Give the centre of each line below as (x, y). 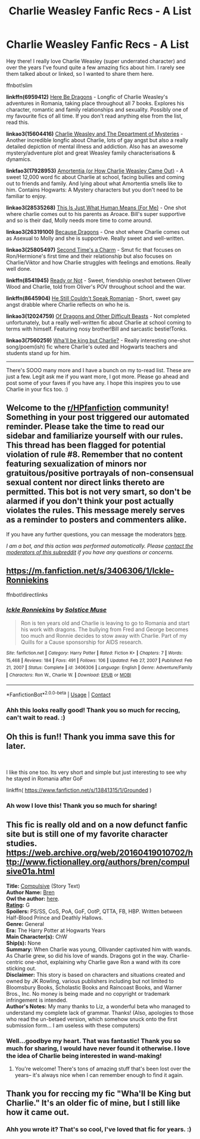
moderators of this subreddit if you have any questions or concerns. (90, 552)
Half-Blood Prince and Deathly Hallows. (54, 918)
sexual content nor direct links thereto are (85, 482)
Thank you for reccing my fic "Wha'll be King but (99, 1094)
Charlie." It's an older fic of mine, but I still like (93, 1103)
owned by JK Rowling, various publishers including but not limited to (90, 981)
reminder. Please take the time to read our (85, 427)
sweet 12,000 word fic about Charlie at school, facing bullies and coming (96, 177)
